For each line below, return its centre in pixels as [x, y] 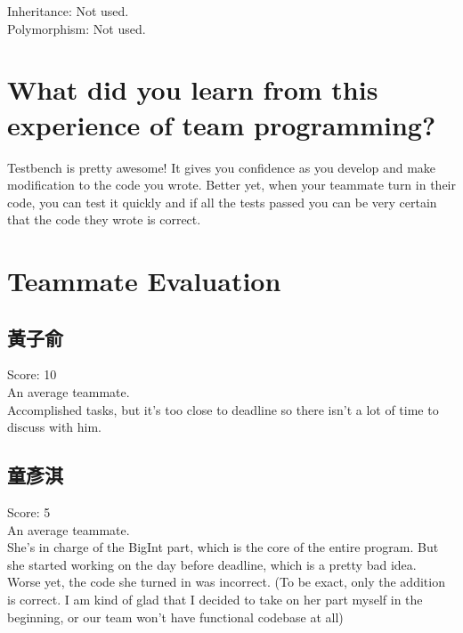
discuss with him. [55, 427]
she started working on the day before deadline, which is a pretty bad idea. [212, 564]
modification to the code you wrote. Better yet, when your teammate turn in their [231, 185]
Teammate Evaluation [144, 281]
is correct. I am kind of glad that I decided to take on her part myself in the [215, 599]
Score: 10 [32, 374]
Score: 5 [29, 512]
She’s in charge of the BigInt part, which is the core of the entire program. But [223, 547]
